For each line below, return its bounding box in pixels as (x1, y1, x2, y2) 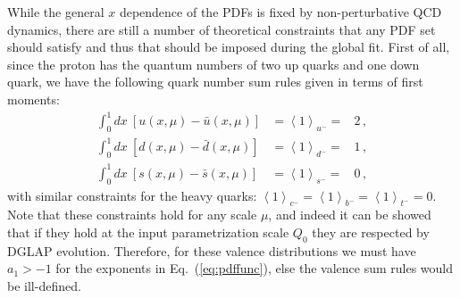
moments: (7, 89, 60, 108)
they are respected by (312, 222, 430, 241)
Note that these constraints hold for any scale (7, 205, 257, 224)
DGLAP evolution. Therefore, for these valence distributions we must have (7, 241, 416, 260)
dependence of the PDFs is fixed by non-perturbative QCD (119, 3, 442, 21)
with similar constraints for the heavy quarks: (7, 186, 257, 204)
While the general (7, 3, 105, 21)
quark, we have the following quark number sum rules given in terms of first (7, 72, 423, 91)
